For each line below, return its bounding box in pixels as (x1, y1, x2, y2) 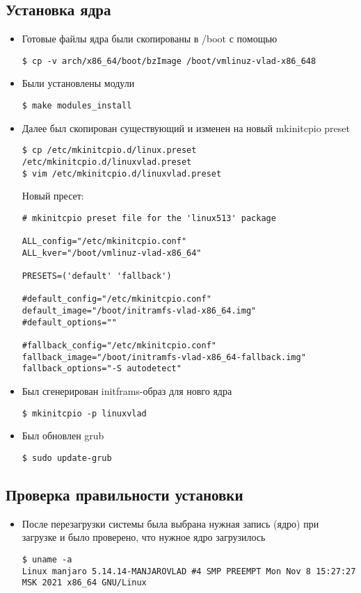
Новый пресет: (22, 188, 84, 203)
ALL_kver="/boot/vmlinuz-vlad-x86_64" (22, 247, 202, 258)
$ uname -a (22, 554, 72, 564)
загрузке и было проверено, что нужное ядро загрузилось (22, 530, 266, 544)
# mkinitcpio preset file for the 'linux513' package (22, 213, 276, 223)
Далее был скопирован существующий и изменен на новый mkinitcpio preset (22, 120, 350, 135)
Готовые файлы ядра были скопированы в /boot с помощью (22, 31, 278, 46)
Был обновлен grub (22, 428, 104, 443)
